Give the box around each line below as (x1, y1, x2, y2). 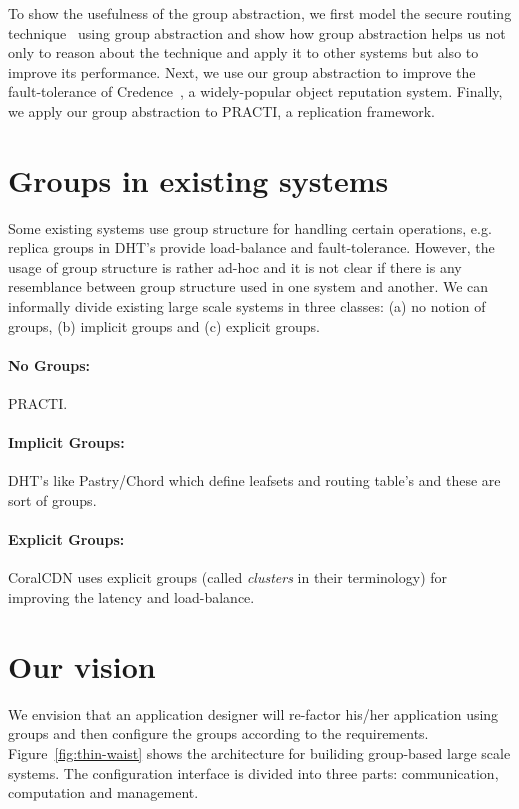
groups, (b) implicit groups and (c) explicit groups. (8, 315, 320, 336)
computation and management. (8, 782, 199, 803)
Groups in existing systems (8, 159, 389, 200)
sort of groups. (8, 490, 97, 511)
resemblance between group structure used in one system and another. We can (8, 276, 489, 297)
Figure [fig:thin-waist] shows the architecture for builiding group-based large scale (8, 742, 511, 763)
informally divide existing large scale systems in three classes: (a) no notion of (8, 296, 486, 317)
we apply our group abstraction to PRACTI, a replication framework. (8, 100, 435, 121)
